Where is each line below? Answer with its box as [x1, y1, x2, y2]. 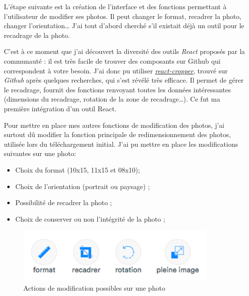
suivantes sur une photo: [4, 148, 76, 158]
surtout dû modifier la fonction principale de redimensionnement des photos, [4, 129, 231, 139]
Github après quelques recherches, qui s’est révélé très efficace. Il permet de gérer [4, 75, 244, 85]
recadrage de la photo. [4, 30, 70, 40]
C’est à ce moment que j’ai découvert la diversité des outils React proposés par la [4, 46, 245, 56]
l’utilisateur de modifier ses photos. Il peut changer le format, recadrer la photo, [4, 11, 242, 21]
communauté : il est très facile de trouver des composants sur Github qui [4, 55, 221, 66]
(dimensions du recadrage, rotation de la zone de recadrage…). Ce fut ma [4, 94, 220, 104]
